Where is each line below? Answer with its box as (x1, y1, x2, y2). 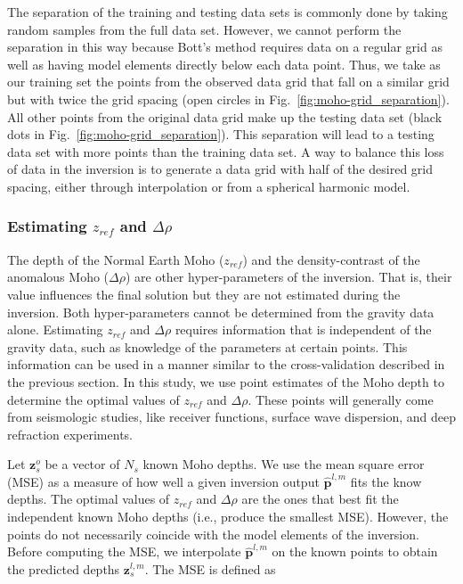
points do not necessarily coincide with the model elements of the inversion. (7, 524, 419, 543)
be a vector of (45, 455, 120, 473)
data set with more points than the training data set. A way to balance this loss (7, 142, 444, 160)
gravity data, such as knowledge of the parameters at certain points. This (7, 337, 408, 356)
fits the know (350, 472, 422, 490)
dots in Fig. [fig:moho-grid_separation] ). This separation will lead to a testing (7, 125, 435, 144)
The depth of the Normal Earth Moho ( (7, 250, 224, 268)
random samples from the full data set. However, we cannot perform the (7, 20, 402, 38)
